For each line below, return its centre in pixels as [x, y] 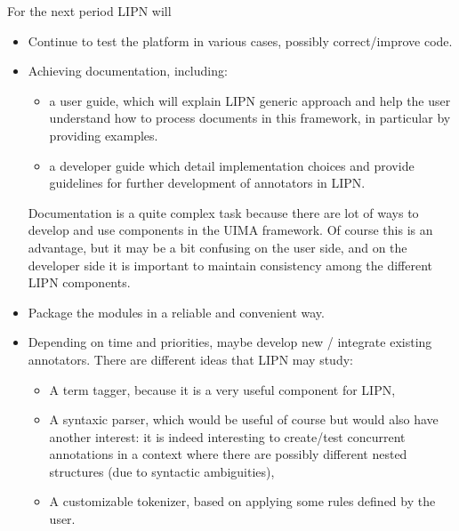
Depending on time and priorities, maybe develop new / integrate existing [230, 342]
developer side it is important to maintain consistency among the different [230, 265]
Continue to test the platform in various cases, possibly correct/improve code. [240, 40]
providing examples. [104, 135]
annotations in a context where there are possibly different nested [228, 454]
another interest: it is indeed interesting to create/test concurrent [227, 436]
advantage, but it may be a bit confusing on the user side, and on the [217, 247]
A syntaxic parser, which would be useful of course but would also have [244, 419]
